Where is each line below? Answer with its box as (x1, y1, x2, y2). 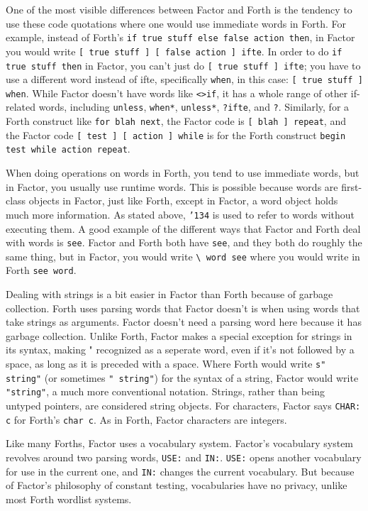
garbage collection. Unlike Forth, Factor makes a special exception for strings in (6, 328, 352, 343)
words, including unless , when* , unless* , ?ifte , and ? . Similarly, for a (38, 99, 350, 114)
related (6, 99, 36, 114)
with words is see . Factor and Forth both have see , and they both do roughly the (6, 235, 362, 250)
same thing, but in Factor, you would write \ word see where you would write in (6, 248, 360, 263)
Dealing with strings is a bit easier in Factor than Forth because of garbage (6, 287, 333, 302)
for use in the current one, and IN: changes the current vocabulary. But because (6, 463, 355, 478)
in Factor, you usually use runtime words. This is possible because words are (6, 179, 338, 194)
